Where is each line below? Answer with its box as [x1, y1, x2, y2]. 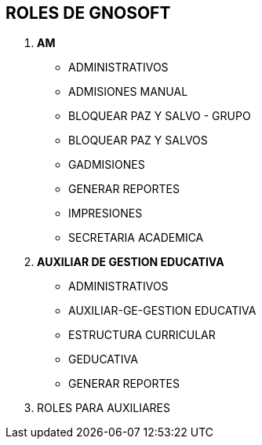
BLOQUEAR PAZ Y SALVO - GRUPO [68, 109, 251, 123]
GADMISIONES [68, 158, 145, 172]
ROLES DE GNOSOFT [5, 3, 171, 23]
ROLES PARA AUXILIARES [37, 401, 170, 415]
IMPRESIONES [68, 206, 143, 221]
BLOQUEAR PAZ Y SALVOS [68, 133, 208, 148]
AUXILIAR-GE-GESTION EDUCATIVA [68, 304, 257, 318]
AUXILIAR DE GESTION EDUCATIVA [37, 255, 224, 269]
